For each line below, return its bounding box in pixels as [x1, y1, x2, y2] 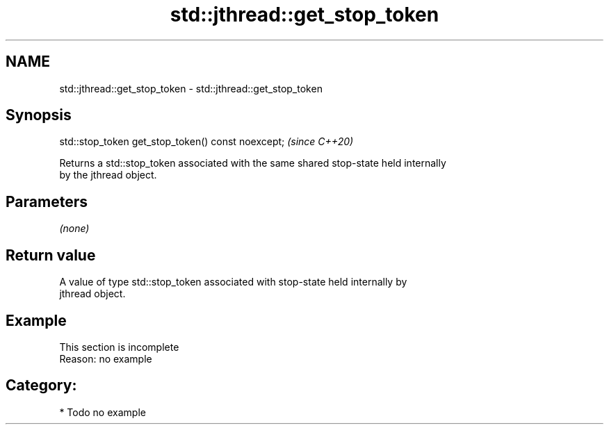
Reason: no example [59, 352, 152, 365]
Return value [6, 246, 96, 264]
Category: [6, 377, 77, 395]
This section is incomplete [59, 340, 179, 353]
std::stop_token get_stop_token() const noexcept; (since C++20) [59, 135, 354, 148]
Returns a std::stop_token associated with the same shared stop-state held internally [59, 157, 446, 169]
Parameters [6, 192, 88, 210]
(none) [59, 222, 90, 235]
